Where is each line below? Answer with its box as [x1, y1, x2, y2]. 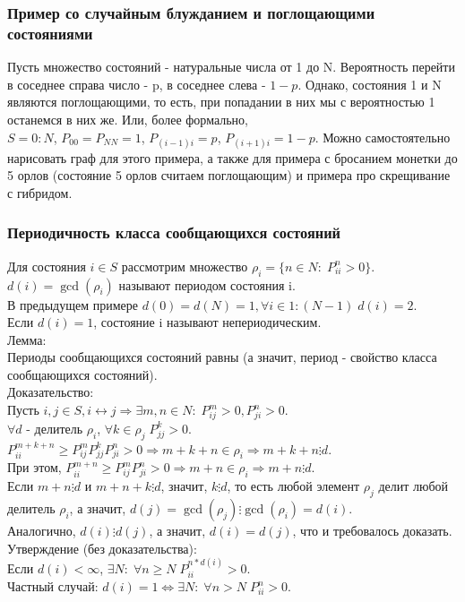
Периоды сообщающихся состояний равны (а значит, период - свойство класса [7, 348, 437, 366]
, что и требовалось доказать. [292, 520, 452, 539]
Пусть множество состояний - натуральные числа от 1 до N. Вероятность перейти [7, 57, 455, 76]
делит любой [378, 477, 449, 495]
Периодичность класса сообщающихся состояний [7, 221, 341, 244]
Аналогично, [7, 520, 76, 539]
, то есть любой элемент [227, 477, 360, 495]
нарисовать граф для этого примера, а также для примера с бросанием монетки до [7, 148, 458, 167]
